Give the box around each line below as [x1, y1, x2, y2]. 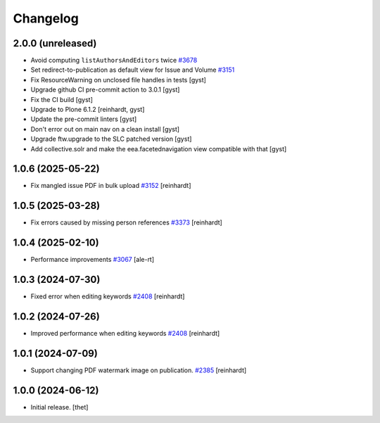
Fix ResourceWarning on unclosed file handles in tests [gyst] [30, 75, 207, 84]
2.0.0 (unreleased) [13, 37, 97, 49]
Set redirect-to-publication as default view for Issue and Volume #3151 [30, 65, 235, 74]
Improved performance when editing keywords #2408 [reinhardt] [30, 329, 220, 338]
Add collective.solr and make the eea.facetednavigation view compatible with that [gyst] [30, 144, 287, 153]
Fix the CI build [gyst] [30, 95, 93, 103]
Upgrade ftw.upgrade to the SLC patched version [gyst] [30, 134, 192, 144]
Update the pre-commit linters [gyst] [30, 115, 137, 123]
